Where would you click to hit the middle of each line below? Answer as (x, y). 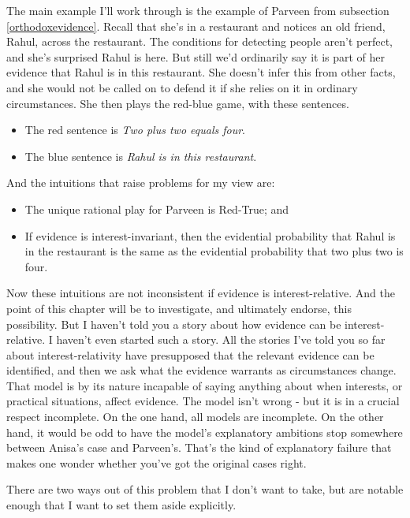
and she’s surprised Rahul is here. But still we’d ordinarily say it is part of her (196, 56)
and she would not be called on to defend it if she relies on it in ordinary (182, 87)
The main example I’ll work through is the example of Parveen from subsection (198, 10)
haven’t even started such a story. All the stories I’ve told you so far (221, 339)
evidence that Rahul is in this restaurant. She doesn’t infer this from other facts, (201, 72)
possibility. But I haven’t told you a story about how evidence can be (174, 324)
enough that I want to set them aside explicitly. (121, 505)
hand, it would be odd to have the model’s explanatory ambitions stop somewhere (205, 432)
